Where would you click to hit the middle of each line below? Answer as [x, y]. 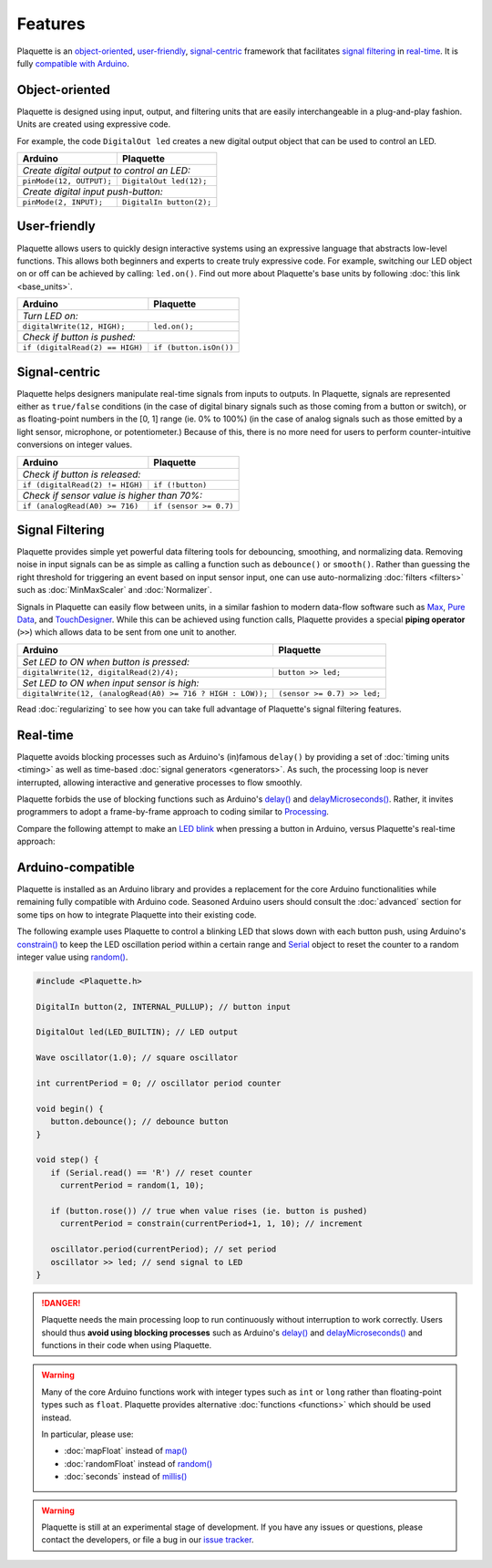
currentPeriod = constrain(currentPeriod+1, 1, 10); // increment [211, 1224]
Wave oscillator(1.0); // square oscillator [137, 1058]
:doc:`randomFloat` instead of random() [138, 1463]
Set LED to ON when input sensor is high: [111, 682]
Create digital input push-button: [92, 192]
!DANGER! [61, 1303]
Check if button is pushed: [79, 337]
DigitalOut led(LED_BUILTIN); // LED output [137, 1032]
